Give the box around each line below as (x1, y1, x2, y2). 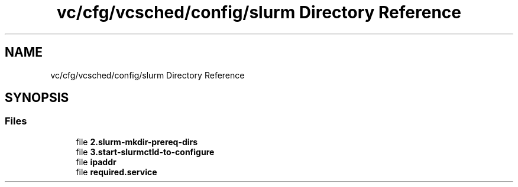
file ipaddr (76, 156, 116, 167)
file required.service (76, 166, 157, 177)
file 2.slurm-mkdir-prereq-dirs (76, 136, 198, 147)
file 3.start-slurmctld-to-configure (76, 146, 215, 157)
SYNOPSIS (5, 90, 69, 106)
